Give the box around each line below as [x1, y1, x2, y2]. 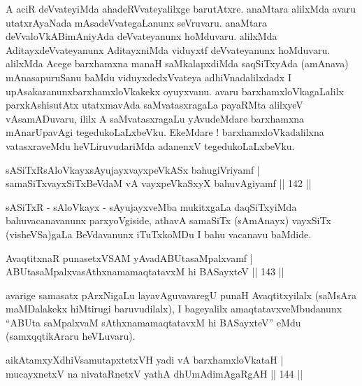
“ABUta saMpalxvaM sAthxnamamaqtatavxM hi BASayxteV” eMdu [6, 315, 301, 329]
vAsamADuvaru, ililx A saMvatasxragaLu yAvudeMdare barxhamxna [6, 111, 305, 125]
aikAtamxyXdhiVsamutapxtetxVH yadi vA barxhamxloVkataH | [6, 352, 284, 367]
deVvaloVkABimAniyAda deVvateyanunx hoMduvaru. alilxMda [6, 29, 277, 43]
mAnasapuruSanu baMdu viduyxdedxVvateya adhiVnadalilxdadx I [6, 69, 291, 84]
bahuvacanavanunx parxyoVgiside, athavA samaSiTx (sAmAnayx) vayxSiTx [6, 213, 331, 228]
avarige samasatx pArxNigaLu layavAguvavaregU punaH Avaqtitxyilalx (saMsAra [6, 287, 356, 302]
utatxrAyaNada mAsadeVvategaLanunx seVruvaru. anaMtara [6, 15, 267, 29]
